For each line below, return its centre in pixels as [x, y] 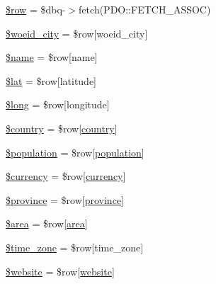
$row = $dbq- [36, 9]
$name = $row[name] [52, 57]
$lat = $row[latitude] [51, 80]
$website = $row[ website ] [60, 271]
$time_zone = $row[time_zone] [75, 247]
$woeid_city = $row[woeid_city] [77, 33]
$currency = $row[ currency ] [66, 176]
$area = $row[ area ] [47, 223]
